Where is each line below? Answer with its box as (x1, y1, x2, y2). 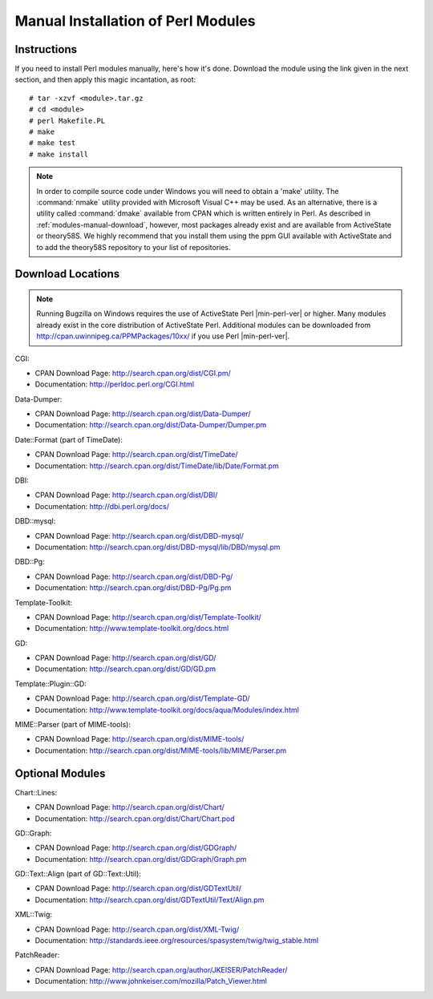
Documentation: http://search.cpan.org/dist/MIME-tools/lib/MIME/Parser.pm (34, 746, 287, 755)
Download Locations (14, 267, 120, 281)
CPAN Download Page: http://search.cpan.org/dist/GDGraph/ (34, 843, 237, 853)
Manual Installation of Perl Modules (14, 12, 256, 30)
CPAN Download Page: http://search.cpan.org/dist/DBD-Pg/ (34, 572, 233, 581)
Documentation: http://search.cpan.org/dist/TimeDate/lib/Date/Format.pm (34, 461, 280, 471)
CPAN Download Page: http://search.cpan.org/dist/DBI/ (34, 490, 218, 500)
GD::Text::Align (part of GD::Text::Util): (14, 869, 142, 879)
